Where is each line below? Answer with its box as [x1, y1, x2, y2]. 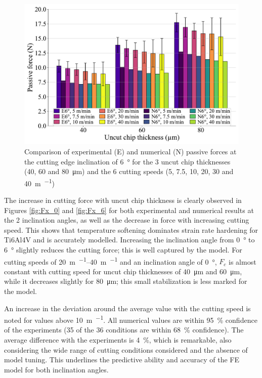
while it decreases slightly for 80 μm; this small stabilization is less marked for [4, 276, 247, 286]
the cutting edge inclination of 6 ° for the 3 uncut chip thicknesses [24, 156, 231, 166]
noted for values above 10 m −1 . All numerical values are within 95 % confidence [4, 313, 257, 325]
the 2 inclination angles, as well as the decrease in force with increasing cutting [4, 215, 249, 225]
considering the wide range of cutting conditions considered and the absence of [4, 344, 248, 355]
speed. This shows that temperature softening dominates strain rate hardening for [4, 224, 258, 235]
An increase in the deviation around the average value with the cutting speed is [4, 303, 251, 313]
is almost [229, 256, 256, 267]
